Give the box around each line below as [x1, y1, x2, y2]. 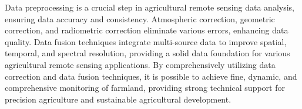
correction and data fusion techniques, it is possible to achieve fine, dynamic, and [5, 70, 297, 82]
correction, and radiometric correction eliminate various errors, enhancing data [5, 24, 288, 36]
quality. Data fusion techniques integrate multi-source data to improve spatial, [5, 35, 287, 47]
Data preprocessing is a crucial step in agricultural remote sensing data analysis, [5, 1, 294, 13]
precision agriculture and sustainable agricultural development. [5, 93, 231, 105]
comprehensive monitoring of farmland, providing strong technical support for [5, 81, 285, 94]
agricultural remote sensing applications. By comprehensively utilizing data [5, 58, 276, 70]
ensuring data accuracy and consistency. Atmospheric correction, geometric [5, 12, 275, 25]
